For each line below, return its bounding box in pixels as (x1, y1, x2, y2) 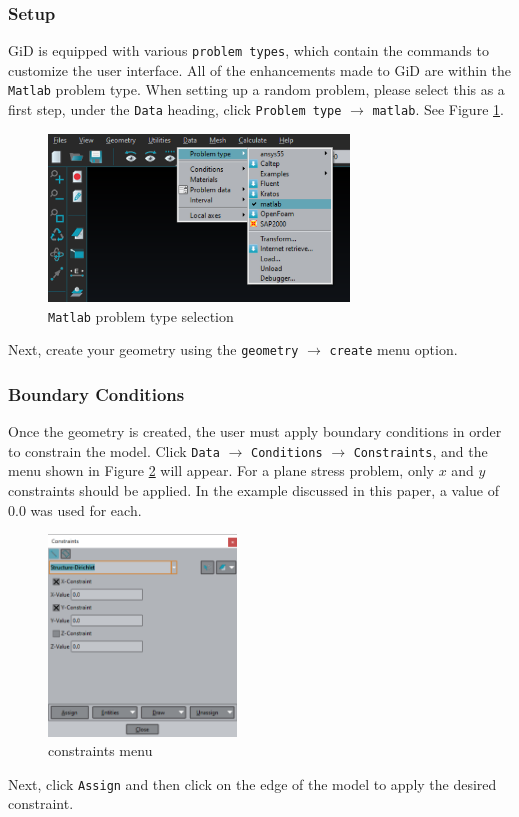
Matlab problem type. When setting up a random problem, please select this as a (8, 79, 505, 100)
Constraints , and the (353, 440, 488, 461)
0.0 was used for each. (8, 499, 142, 520)
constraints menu (48, 740, 153, 761)
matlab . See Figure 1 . (372, 99, 504, 120)
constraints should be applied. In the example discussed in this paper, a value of (8, 480, 500, 501)
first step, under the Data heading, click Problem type (8, 99, 342, 120)
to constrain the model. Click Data (8, 440, 220, 461)
